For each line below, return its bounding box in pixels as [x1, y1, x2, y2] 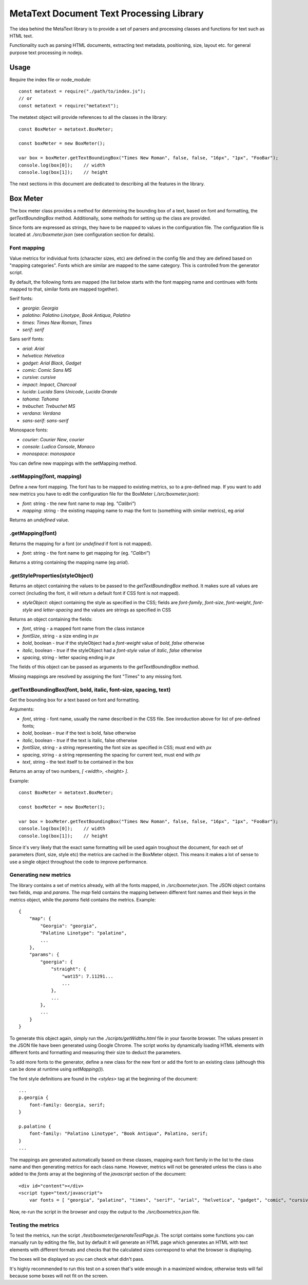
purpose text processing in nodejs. [9, 49, 83, 56]
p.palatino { [18, 1124, 51, 1129]
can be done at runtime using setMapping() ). [9, 1066, 105, 1072]
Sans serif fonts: [9, 336, 45, 342]
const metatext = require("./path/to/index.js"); [18, 88, 146, 95]
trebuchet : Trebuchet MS [22, 403, 75, 409]
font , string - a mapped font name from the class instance [22, 625, 145, 632]
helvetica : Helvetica [22, 353, 65, 359]
